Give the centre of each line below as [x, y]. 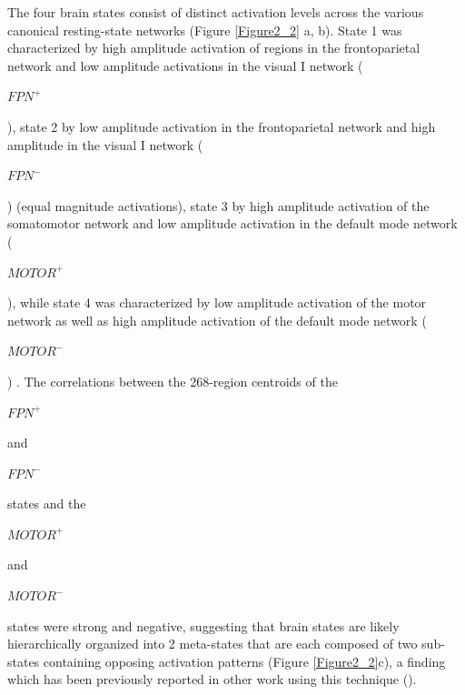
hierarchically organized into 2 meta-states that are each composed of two [213, 644]
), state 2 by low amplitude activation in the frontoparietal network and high [222, 126]
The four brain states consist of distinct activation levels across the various [216, 12]
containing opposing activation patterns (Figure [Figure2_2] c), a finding [244, 661]
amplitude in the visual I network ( [105, 144]
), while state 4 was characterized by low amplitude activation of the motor [217, 302]
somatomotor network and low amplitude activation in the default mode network [232, 223]
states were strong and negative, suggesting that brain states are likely [203, 625]
